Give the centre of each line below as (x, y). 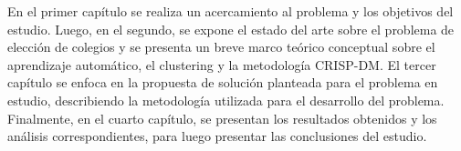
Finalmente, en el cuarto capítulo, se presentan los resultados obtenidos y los (222, 118)
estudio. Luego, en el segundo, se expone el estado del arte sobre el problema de (231, 29)
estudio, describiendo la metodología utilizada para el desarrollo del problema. (226, 100)
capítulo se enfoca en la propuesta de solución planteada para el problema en (223, 82)
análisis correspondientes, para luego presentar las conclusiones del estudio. (217, 136)
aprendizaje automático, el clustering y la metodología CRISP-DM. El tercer (222, 64)
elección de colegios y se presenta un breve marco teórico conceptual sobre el (221, 47)
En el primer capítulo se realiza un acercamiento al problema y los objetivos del (230, 11)
